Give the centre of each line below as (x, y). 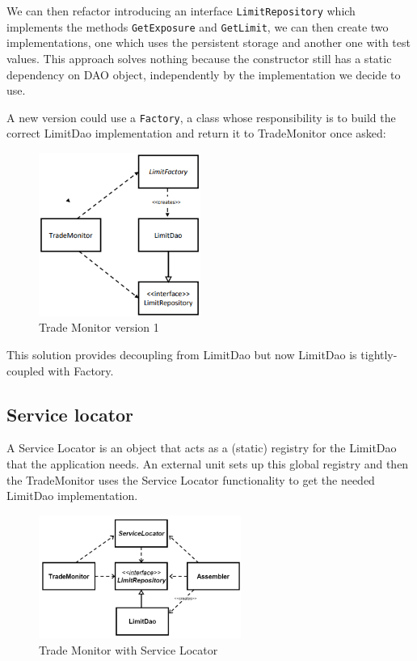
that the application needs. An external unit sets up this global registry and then (208, 464)
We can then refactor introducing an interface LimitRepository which (181, 11)
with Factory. (81, 370)
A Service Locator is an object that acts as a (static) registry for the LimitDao (202, 448)
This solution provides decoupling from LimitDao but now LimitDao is (182, 355)
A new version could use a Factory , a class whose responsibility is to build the (201, 117)
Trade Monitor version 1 (99, 327)
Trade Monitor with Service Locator (128, 649)
